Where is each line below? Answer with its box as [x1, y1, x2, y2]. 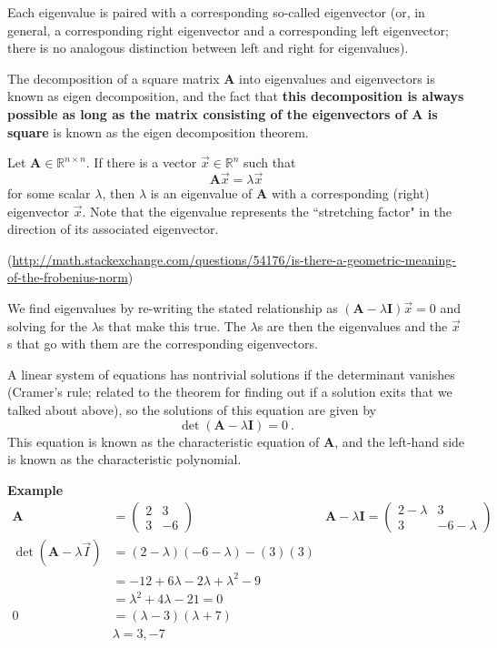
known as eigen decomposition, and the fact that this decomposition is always [7, 86, 464, 106]
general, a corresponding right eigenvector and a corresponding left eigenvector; [7, 20, 449, 39]
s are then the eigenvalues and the [257, 316, 448, 335]
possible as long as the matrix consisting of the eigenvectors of [7, 104, 407, 123]
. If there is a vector [85, 153, 197, 172]
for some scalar [7, 183, 91, 202]
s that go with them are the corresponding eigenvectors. [7, 334, 318, 353]
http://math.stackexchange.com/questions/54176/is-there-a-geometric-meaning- [12, 249, 456, 268]
